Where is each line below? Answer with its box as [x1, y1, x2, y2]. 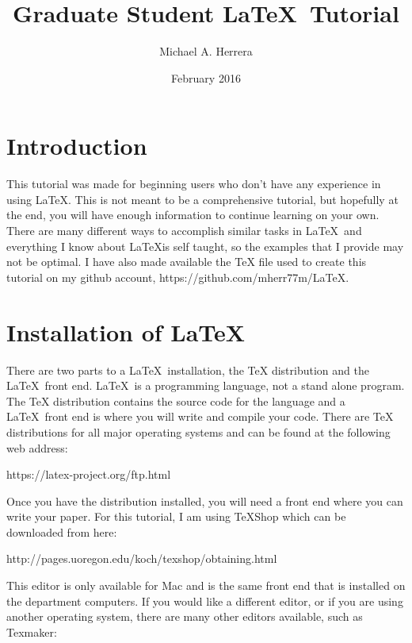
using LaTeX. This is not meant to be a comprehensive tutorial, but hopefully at [6, 191, 399, 207]
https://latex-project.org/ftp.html [6, 466, 171, 483]
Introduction [6, 129, 147, 162]
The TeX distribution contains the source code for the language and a [6, 392, 345, 409]
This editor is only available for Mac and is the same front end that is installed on [6, 577, 406, 594]
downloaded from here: [6, 523, 117, 540]
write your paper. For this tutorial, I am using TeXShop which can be [6, 508, 346, 525]
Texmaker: [6, 623, 57, 640]
